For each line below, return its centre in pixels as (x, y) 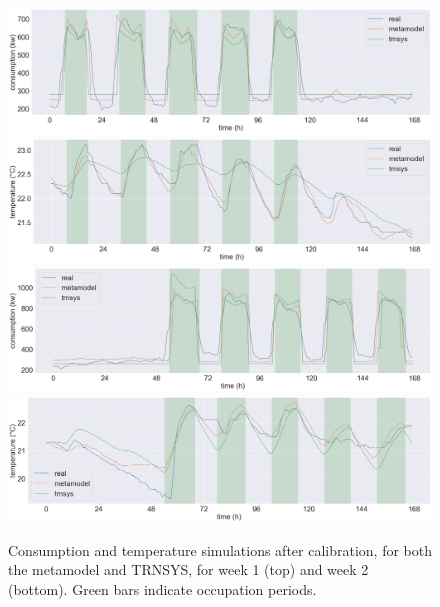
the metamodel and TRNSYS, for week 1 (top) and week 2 (188, 569)
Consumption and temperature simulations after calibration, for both (220, 549)
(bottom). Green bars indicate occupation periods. (162, 588)
